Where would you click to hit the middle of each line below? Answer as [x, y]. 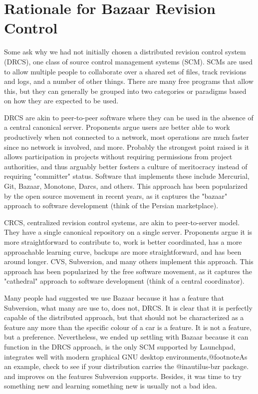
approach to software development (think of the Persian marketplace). [111, 205]
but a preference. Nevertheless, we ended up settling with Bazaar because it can [126, 337]
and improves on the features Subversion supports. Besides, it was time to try [123, 376]
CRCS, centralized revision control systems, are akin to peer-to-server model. [122, 222]
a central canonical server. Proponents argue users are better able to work [117, 127]
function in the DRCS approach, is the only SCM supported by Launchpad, [120, 346]
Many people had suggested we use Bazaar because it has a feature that [114, 297]
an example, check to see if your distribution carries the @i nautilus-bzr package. [127, 366]
